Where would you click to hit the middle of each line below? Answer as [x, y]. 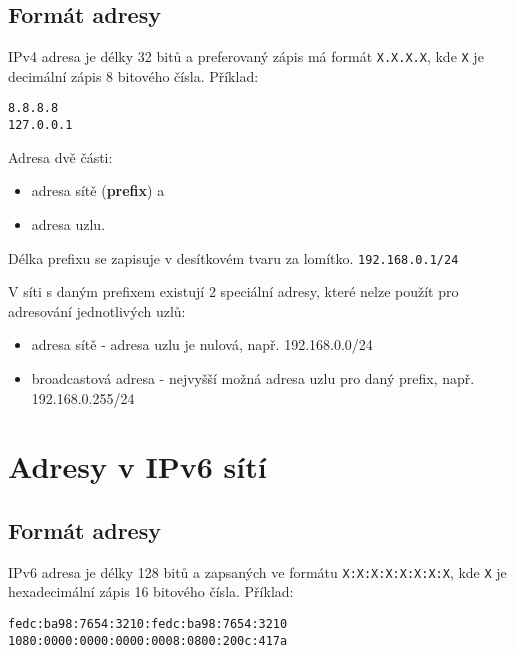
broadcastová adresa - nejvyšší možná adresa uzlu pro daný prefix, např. [253, 377]
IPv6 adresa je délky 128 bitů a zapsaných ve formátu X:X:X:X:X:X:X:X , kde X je [257, 571]
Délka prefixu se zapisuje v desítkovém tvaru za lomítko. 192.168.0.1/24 [233, 257]
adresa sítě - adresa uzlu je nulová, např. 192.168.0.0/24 [202, 344]
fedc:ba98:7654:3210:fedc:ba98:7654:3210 [148, 624]
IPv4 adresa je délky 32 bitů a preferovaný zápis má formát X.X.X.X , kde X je [246, 56]
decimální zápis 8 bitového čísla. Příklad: [133, 75]
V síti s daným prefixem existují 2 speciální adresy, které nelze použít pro [233, 291]
